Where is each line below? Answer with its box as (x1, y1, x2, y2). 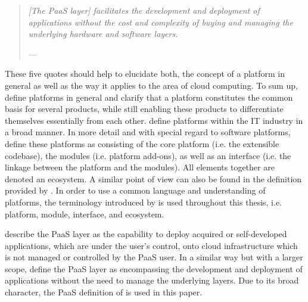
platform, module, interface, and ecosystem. (5, 207, 164, 220)
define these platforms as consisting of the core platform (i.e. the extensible (5, 137, 279, 150)
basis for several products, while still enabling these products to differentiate (5, 102, 284, 115)
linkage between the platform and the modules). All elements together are (5, 161, 275, 173)
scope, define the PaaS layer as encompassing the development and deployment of (5, 262, 303, 275)
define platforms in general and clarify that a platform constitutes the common (5, 91, 293, 103)
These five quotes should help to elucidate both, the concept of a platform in (5, 67, 285, 80)
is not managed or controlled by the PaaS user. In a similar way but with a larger (5, 251, 303, 263)
